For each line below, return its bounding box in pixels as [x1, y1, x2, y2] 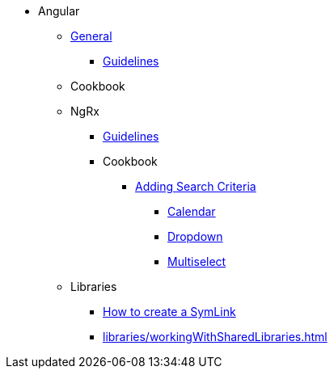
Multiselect [167, 255, 226, 268]
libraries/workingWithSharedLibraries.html [103, 330, 328, 343]
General [70, 29, 112, 43]
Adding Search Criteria [135, 179, 256, 193]
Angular [38, 4, 80, 18]
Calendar [167, 204, 216, 218]
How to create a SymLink [103, 305, 236, 318]
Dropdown [167, 230, 223, 243]
